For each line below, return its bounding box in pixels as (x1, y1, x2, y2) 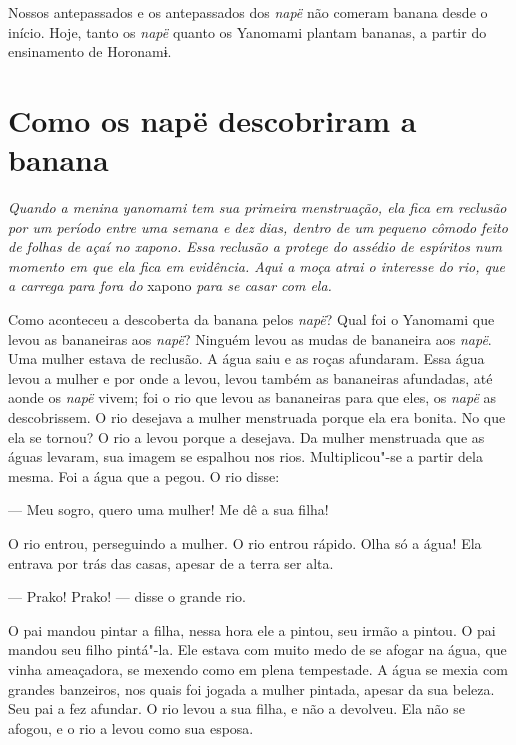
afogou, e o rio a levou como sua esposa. (8, 717, 254, 738)
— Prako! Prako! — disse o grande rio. (8, 586, 246, 607)
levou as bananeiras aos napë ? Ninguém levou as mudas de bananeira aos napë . (8, 328, 492, 349)
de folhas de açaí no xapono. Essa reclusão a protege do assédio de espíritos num (8, 236, 502, 257)
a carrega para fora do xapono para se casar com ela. (8, 275, 332, 296)
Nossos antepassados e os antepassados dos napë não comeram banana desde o (8, 2, 488, 22)
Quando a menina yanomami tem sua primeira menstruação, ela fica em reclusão (8, 197, 507, 218)
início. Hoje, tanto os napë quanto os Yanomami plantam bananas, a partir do (8, 21, 487, 42)
